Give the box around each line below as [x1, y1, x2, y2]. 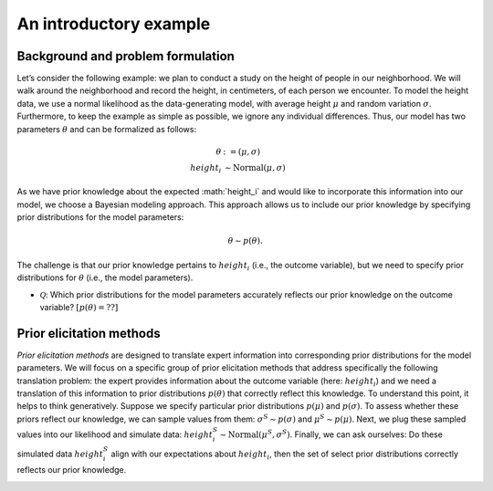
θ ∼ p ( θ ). [227, 235, 264, 246]
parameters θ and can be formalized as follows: [16, 123, 196, 134]
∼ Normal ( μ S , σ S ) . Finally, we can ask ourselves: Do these [219, 428, 443, 440]
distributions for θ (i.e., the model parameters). [16, 272, 194, 283]
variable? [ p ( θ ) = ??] [39, 301, 119, 312]
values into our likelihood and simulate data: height [16, 429, 214, 440]
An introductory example [16, 14, 211, 34]
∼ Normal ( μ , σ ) [224, 162, 287, 172]
